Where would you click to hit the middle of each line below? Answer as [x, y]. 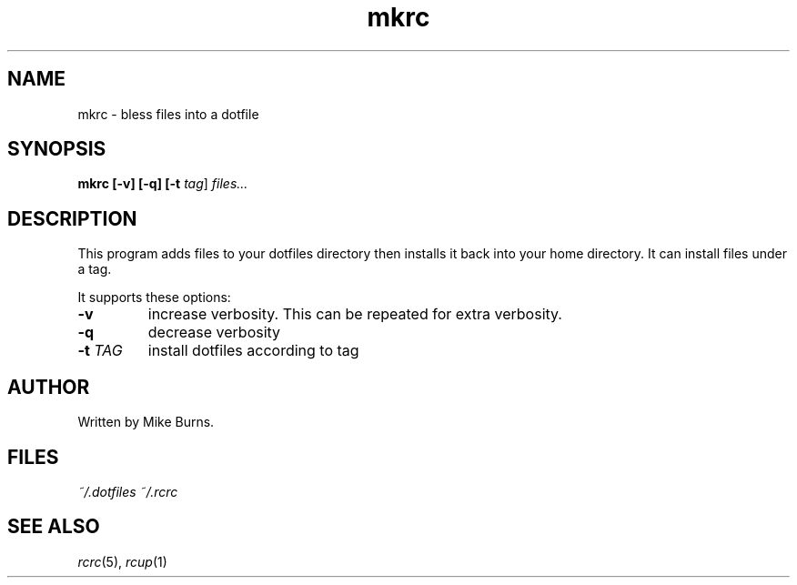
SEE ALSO [54, 527]
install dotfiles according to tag [253, 351]
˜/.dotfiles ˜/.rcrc [128, 491]
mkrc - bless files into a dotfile [168, 114]
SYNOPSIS [57, 149]
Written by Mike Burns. [146, 422]
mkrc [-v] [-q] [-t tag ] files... [163, 184]
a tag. [95, 269]
